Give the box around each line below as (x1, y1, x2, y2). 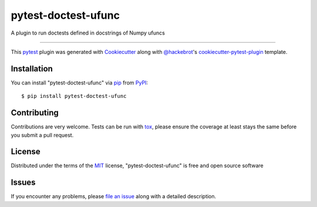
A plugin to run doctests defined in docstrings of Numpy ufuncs (11, 29, 166, 36)
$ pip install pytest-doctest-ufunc (21, 93, 127, 100)
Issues (11, 178, 36, 188)
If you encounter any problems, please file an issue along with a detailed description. (11, 193, 217, 200)
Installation (11, 63, 53, 73)
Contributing (11, 108, 59, 118)
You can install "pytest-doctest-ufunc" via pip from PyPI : (11, 79, 149, 86)
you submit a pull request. (11, 131, 74, 138)
